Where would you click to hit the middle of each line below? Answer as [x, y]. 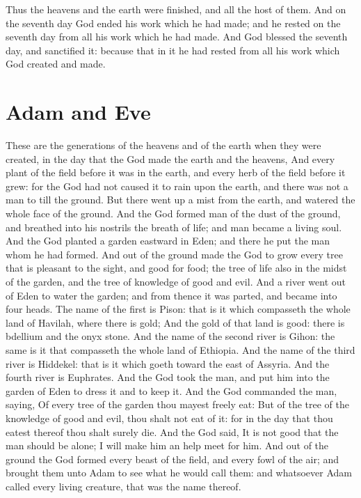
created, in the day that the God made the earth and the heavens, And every [170, 158]
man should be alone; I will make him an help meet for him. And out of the [167, 445]
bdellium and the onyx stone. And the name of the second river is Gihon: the [170, 336]
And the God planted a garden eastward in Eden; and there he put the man [168, 241]
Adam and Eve [78, 112]
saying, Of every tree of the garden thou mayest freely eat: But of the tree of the [178, 404]
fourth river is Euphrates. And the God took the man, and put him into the [168, 377]
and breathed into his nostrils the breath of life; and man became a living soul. [174, 227]
